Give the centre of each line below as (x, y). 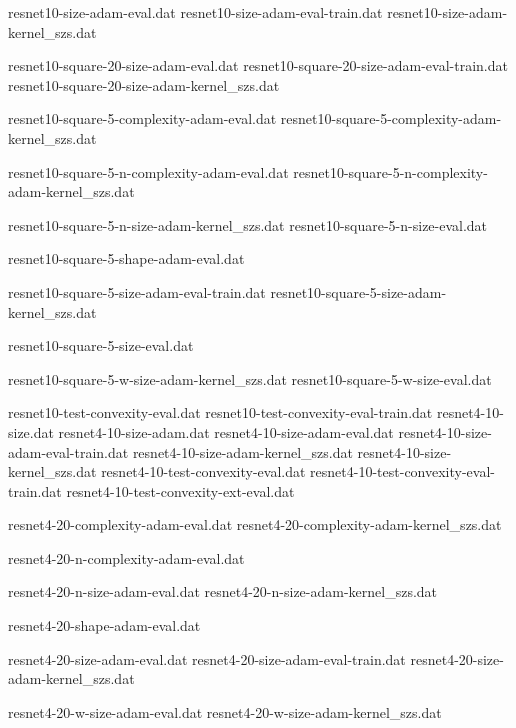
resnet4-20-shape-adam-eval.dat (104, 625)
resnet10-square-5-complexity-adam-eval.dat (142, 118)
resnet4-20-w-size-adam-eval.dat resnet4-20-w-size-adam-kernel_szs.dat (225, 711)
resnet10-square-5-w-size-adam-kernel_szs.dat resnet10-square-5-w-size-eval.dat (250, 378)
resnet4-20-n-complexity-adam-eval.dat (126, 557)
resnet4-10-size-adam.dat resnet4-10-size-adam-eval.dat (226, 431)
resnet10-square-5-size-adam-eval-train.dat (137, 291)
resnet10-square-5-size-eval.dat (101, 345)
